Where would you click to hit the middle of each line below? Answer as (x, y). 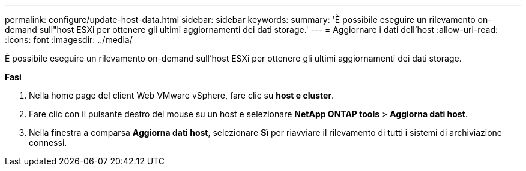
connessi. (48, 143)
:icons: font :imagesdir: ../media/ (69, 40)
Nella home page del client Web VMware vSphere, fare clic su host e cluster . (182, 95)
